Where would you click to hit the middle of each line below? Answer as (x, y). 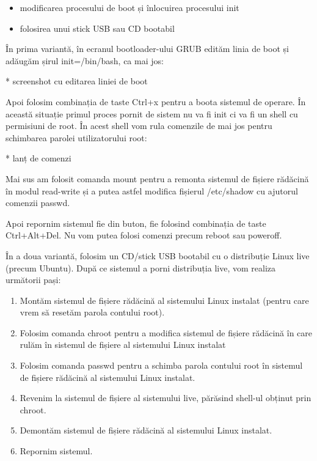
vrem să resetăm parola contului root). (92, 312)
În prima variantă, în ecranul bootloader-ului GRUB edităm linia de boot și (147, 49)
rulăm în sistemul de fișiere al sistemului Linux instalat (123, 345)
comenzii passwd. (38, 203)
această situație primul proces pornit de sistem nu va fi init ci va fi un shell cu (152, 113)
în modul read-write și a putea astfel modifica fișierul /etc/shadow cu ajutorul (152, 190)
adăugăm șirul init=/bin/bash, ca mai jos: (85, 60)
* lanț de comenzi (38, 158)
